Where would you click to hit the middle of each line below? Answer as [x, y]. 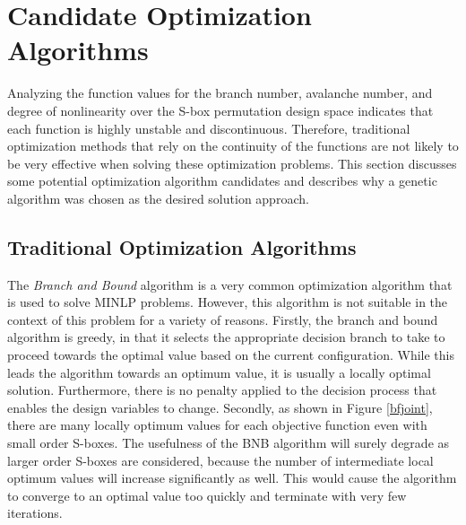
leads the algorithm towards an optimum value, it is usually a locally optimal [219, 372]
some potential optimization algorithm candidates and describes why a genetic [222, 181]
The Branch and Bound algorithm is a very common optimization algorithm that [230, 284]
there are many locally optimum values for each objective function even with [217, 425]
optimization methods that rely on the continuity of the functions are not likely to [233, 146]
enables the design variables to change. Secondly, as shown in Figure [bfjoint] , [220, 407]
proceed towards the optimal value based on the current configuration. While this [231, 355]
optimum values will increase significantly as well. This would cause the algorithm [232, 478]
